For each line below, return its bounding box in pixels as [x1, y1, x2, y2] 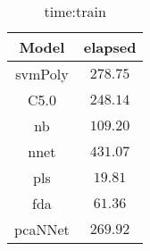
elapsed [83, 37, 137, 57]
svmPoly [15, 63, 69, 84]
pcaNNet [14, 219, 70, 239]
